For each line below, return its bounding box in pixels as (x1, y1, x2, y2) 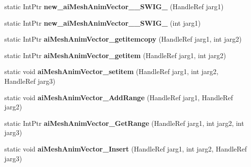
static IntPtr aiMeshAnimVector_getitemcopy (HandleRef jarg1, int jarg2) (4, 34, 242, 44)
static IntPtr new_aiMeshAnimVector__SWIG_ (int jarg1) (4, 17, 201, 28)
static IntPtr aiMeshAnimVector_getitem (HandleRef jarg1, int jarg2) (4, 50, 226, 60)
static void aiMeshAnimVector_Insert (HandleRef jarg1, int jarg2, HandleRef (4, 143, 247, 153)
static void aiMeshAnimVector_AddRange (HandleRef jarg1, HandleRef (4, 92, 233, 102)
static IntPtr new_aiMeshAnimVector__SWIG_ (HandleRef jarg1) (4, 1, 224, 11)
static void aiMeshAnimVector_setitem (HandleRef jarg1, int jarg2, (4, 66, 218, 76)
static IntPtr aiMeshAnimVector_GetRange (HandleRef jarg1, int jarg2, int (4, 118, 244, 128)
